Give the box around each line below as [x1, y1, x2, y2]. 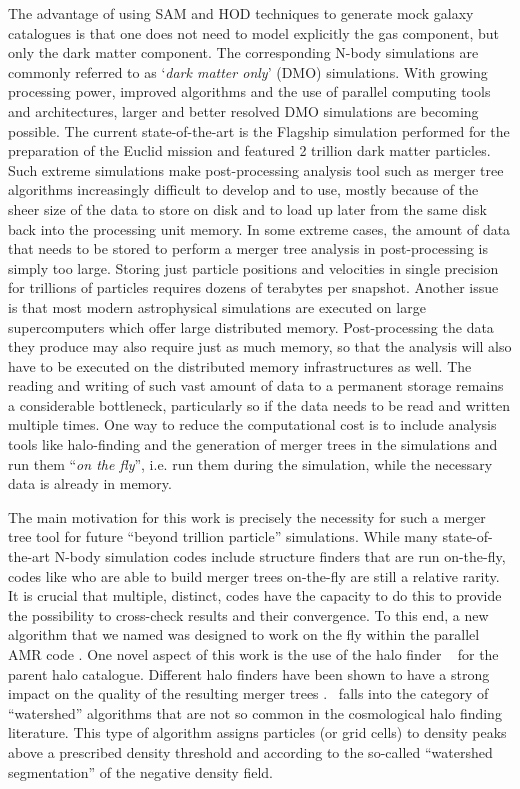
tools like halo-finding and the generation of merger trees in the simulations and [8, 434, 498, 455]
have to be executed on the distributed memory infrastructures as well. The [8, 355, 472, 376]
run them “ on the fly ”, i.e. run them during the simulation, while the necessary [8, 453, 493, 474]
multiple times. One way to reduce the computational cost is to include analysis [8, 414, 497, 435]
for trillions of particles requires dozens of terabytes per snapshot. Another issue [8, 277, 499, 298]
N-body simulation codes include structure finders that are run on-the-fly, [54, 546, 506, 567]
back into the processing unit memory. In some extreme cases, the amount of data [8, 218, 511, 239]
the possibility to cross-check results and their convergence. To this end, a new [8, 604, 489, 625]
